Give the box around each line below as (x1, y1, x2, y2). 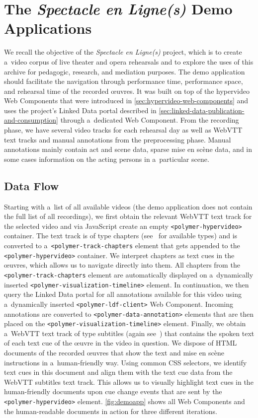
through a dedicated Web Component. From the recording (60, 115, 239, 125)
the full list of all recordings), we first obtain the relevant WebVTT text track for (4, 211, 252, 221)
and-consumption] (4, 115, 58, 125)
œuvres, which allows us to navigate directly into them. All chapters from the (4, 260, 240, 270)
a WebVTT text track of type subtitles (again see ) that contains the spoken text (4, 328, 255, 338)
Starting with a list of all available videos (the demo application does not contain (4, 201, 253, 211)
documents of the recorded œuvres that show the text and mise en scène (4, 348, 225, 358)
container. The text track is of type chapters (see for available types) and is (4, 230, 238, 241)
